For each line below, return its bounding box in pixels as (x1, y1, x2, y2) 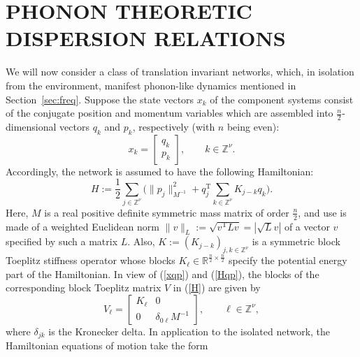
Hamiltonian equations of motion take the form (6, 338, 208, 353)
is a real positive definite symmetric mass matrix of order (44, 205, 289, 219)
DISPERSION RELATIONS (6, 24, 286, 52)
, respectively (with (132, 119, 215, 133)
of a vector (284, 219, 330, 233)
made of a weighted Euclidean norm (6, 219, 159, 233)
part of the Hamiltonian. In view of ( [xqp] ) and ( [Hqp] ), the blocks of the (6, 266, 319, 281)
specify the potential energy (228, 253, 347, 268)
